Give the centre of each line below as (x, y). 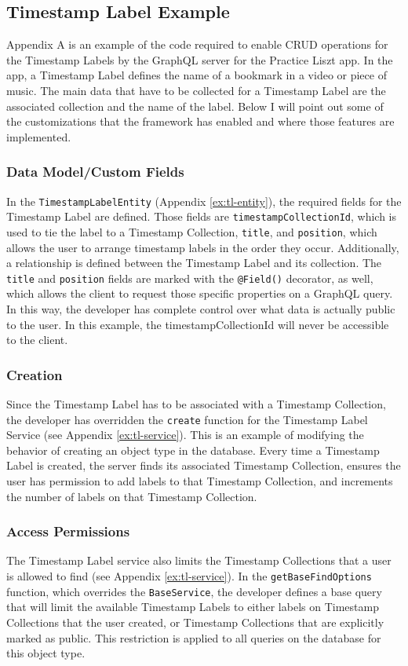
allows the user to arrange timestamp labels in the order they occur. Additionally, (203, 247)
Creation (35, 374)
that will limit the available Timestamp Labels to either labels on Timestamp (193, 607)
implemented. (39, 136)
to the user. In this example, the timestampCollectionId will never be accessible (198, 324)
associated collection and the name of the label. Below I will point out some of (195, 106)
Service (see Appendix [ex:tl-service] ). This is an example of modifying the (185, 435)
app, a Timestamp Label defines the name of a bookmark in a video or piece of (197, 75)
